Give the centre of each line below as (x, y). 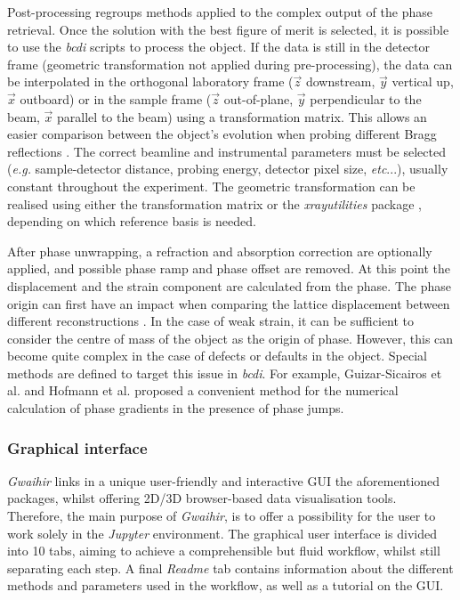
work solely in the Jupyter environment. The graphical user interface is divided (222, 533)
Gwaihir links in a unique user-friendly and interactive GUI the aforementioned (224, 480)
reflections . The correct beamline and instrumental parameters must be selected (226, 151)
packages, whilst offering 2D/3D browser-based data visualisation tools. (202, 498)
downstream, (340, 81)
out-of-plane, (258, 98)
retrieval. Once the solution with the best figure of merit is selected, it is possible (228, 29)
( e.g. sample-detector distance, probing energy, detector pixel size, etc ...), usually (228, 169)
